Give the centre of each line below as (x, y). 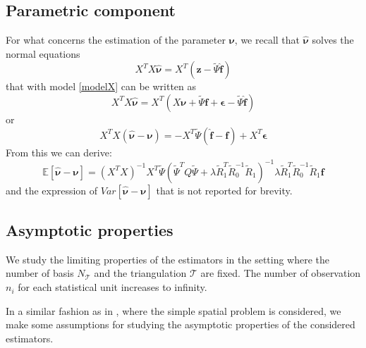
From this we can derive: (59, 152)
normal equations (43, 53)
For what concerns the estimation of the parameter (116, 40)
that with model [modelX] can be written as (101, 86)
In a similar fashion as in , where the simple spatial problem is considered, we (173, 310)
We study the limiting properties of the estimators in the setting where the (168, 259)
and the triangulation (140, 273)
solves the (333, 40)
